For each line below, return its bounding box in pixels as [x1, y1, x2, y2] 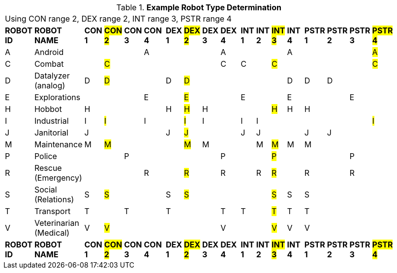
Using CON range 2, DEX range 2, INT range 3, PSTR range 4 [5, 14, 232, 24]
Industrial [34, 116, 69, 126]
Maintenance [34, 139, 83, 149]
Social [34, 185, 57, 194]
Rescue [34, 163, 62, 173]
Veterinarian [34, 218, 79, 228]
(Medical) [34, 228, 70, 238]
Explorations [34, 92, 81, 102]
